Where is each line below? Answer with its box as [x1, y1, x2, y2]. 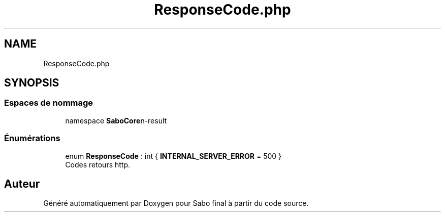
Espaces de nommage [4, 98, 93, 108]
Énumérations [4, 133, 60, 144]
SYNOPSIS [4, 76, 59, 90]
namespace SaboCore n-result [65, 116, 167, 125]
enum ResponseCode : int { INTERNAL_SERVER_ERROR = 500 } [65, 151, 282, 160]
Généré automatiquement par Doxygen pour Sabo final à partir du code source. [43, 199, 309, 208]
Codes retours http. [65, 160, 131, 169]
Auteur [4, 177, 40, 190]
